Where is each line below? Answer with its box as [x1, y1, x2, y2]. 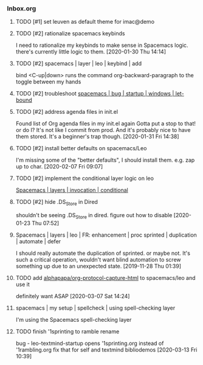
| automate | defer [15, 237, 61, 245]
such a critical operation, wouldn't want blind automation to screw [15, 255, 181, 263]
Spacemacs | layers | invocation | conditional [15, 187, 128, 194]
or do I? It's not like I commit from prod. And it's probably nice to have [15, 127, 191, 134]
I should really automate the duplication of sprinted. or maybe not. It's [15, 249, 191, 257]
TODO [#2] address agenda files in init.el [15, 108, 118, 116]
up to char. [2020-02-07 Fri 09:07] [15, 163, 103, 170]
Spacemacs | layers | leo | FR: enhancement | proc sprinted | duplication [15, 231, 197, 238]
